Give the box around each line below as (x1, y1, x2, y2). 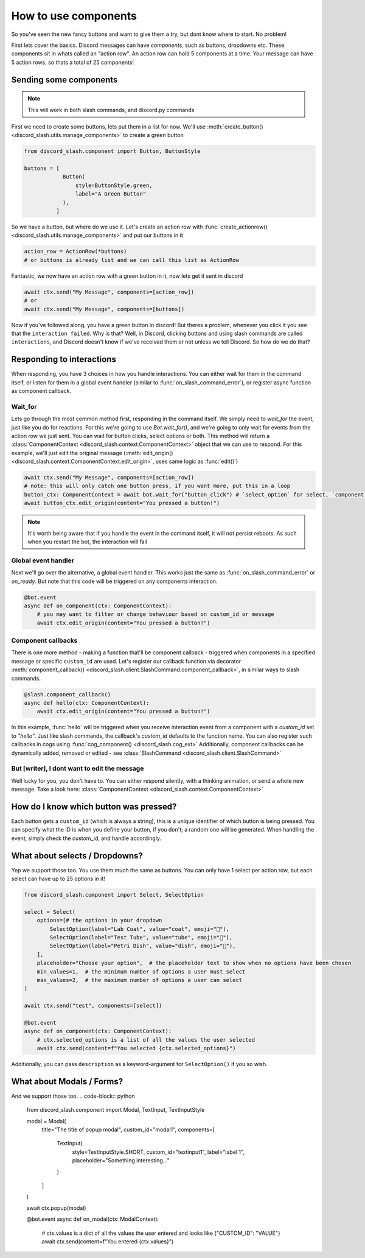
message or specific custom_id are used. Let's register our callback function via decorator (11, 657, 242, 665)
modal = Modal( (26, 1117, 66, 1125)
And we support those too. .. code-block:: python (11, 1092, 135, 1100)
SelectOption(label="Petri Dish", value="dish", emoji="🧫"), (49, 942, 236, 950)
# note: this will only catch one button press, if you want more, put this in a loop (24, 482, 291, 490)
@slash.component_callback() (24, 691, 111, 698)
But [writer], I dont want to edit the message (11, 765, 144, 773)
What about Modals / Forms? (11, 1076, 123, 1087)
